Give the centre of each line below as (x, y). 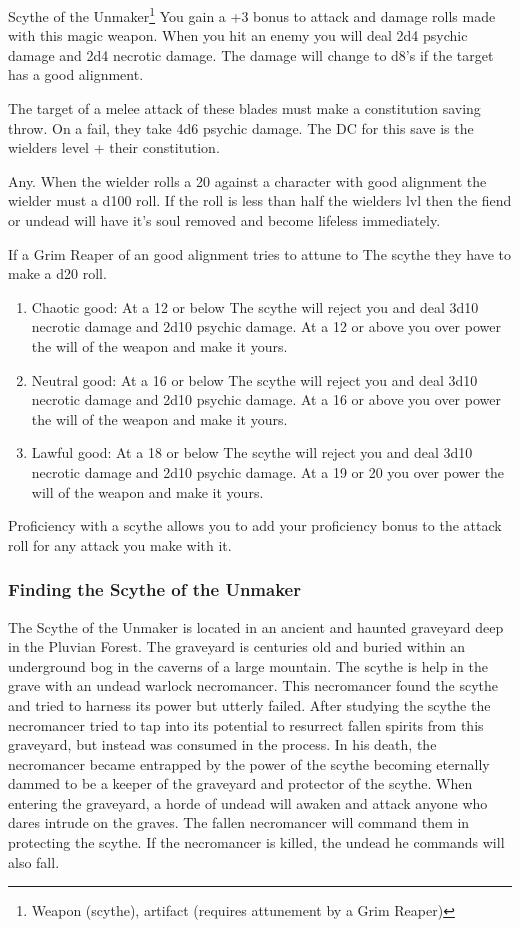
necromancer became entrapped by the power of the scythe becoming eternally (249, 763)
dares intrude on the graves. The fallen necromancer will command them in (239, 822)
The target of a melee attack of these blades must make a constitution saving (244, 108)
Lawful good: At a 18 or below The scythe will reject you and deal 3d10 (252, 452)
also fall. (34, 861)
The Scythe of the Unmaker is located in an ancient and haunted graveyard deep (256, 626)
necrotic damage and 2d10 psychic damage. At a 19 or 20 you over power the (268, 471)
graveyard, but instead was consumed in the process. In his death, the (222, 744)
